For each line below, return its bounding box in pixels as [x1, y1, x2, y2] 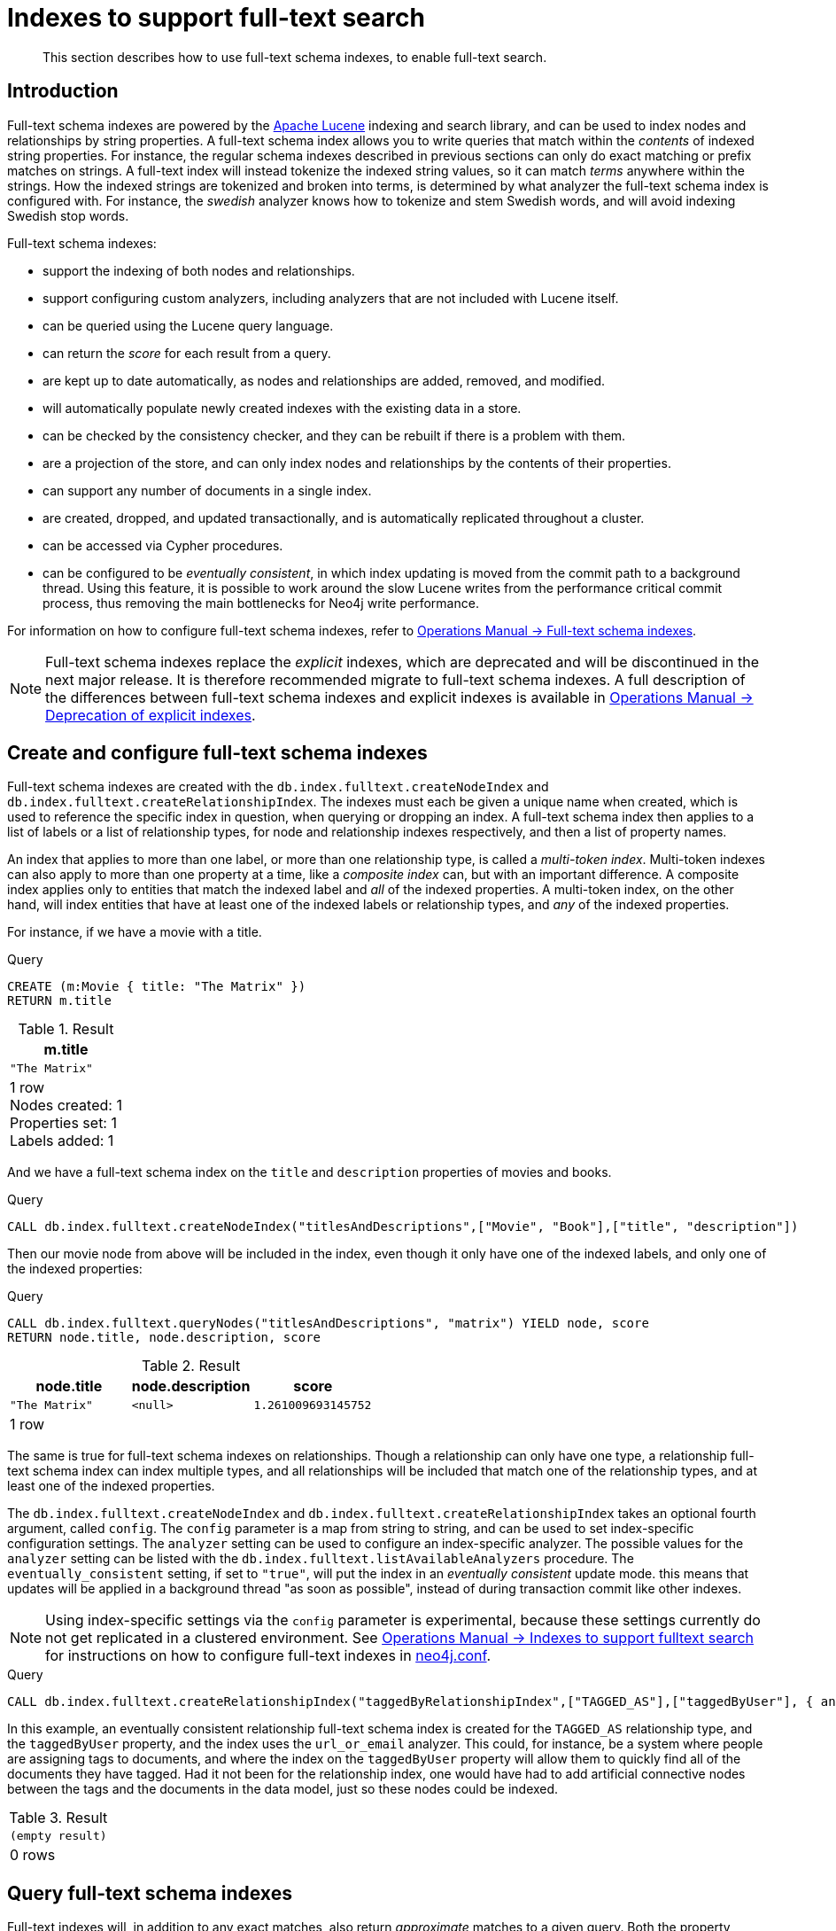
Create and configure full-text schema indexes [7, 742, 428, 765]
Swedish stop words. [7, 207, 129, 223]
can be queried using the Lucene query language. [43, 317, 334, 333]
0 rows [10, 1846, 56, 1865]
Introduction [7, 80, 119, 103]
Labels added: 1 [10, 1132, 114, 1150]
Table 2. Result [141, 1357, 241, 1375]
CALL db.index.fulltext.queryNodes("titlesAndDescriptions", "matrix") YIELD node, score [7, 1316, 649, 1331]
